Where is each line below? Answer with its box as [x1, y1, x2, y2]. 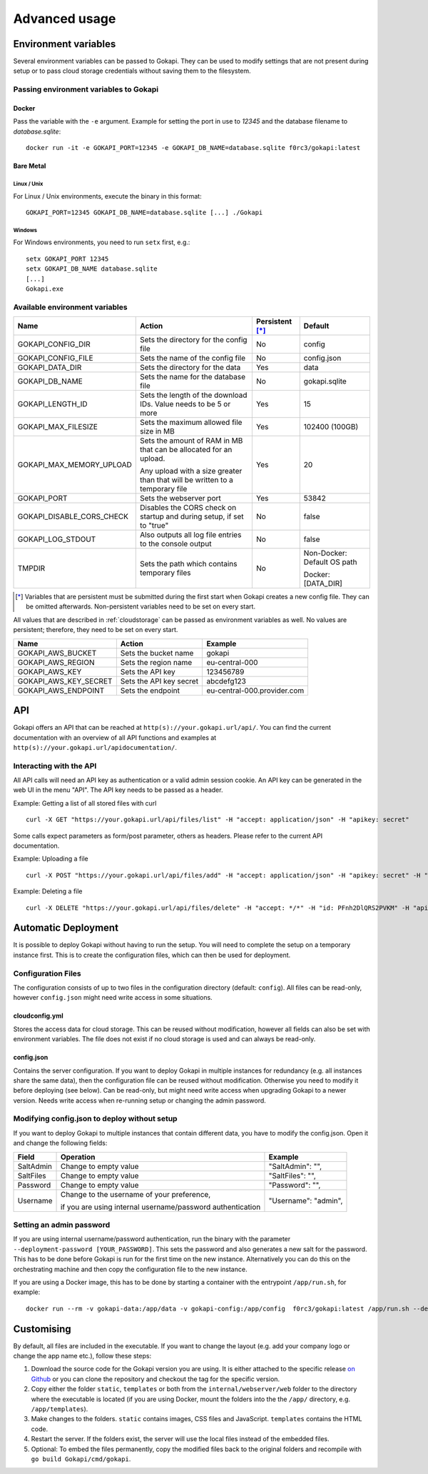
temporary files [139, 568, 191, 578]
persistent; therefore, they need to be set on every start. [13, 626, 178, 634]
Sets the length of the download [139, 390, 248, 400]
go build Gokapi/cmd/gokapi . [31, 1454, 131, 1463]
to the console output [139, 539, 212, 549]
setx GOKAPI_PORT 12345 [26, 254, 109, 263]
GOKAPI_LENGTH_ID [17, 399, 88, 409]
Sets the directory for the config [139, 335, 248, 345]
